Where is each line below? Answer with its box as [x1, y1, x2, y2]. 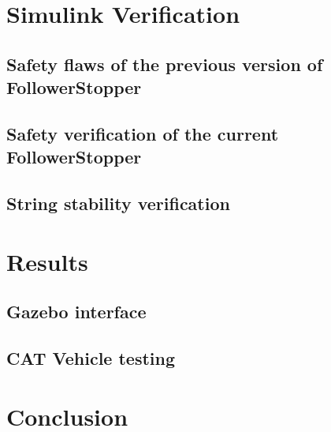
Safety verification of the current [6, 121, 279, 145]
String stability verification [6, 191, 230, 216]
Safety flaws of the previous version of [6, 51, 323, 76]
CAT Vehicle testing [6, 346, 176, 370]
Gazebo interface [6, 299, 147, 324]
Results [6, 245, 88, 277]
